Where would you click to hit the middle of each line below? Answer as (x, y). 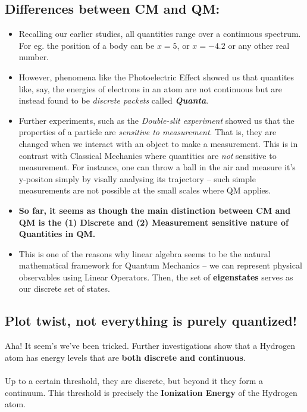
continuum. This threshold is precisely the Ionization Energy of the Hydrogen (151, 392)
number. (34, 57)
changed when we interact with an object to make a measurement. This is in (158, 143)
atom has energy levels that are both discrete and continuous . (125, 357)
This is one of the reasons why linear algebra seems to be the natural (145, 253)
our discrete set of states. (64, 288)
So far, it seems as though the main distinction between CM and (155, 210)
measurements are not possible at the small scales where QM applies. (145, 190)
